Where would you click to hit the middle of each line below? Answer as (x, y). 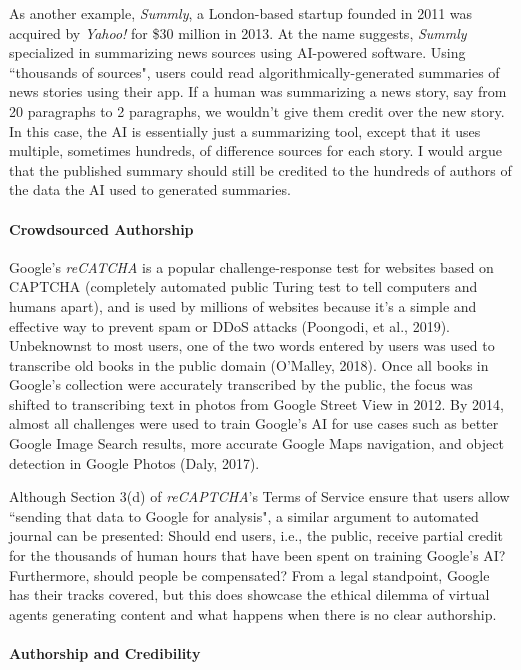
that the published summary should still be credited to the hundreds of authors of (260, 169)
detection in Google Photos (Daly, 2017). (134, 462)
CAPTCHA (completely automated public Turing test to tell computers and (243, 286)
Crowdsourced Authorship (101, 228)
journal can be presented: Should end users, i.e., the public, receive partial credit (256, 535)
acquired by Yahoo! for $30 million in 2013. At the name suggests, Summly (238, 32)
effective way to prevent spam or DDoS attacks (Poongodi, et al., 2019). (229, 325)
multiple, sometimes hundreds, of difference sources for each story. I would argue (255, 150)
